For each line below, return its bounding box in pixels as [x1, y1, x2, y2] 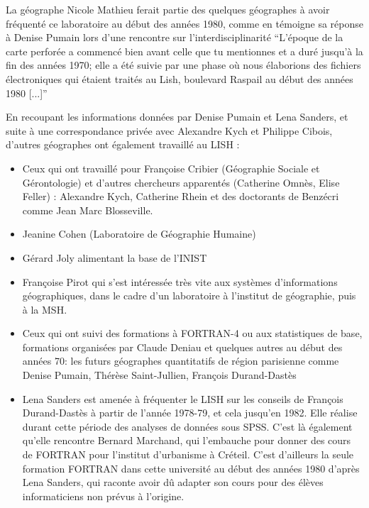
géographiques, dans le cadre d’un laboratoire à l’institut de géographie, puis [22, 288, 356, 303]
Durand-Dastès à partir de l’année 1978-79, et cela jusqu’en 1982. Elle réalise [22, 405, 358, 420]
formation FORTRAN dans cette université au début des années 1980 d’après [22, 460, 360, 475]
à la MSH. [22, 302, 67, 316]
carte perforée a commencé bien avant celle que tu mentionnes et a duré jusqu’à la [6, 43, 363, 58]
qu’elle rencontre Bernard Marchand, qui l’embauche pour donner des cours [22, 433, 351, 448]
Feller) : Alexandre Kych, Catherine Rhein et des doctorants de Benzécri [22, 189, 339, 204]
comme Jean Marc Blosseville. [22, 202, 153, 217]
